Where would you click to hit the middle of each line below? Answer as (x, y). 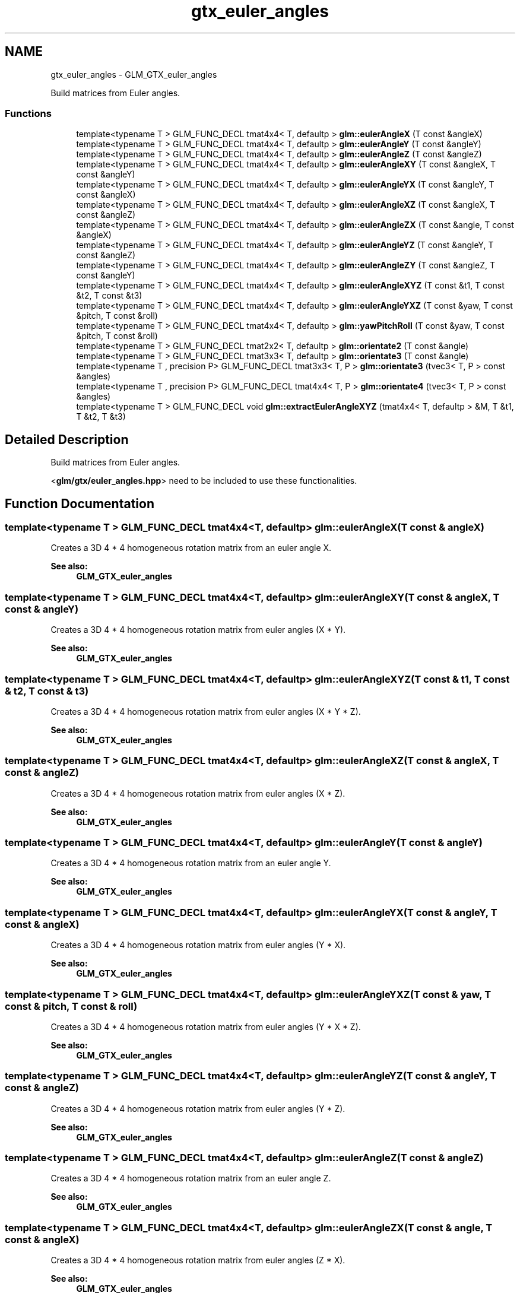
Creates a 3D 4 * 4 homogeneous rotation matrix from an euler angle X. (191, 548)
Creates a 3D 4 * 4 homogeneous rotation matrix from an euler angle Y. (191, 863)
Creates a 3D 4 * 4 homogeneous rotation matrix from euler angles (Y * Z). (198, 1108)
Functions (28, 113)
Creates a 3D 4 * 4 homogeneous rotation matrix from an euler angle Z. (191, 1178)
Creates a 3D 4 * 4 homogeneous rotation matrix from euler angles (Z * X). (198, 1260)
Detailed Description (67, 439)
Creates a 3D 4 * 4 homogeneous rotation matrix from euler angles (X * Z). (198, 793)
